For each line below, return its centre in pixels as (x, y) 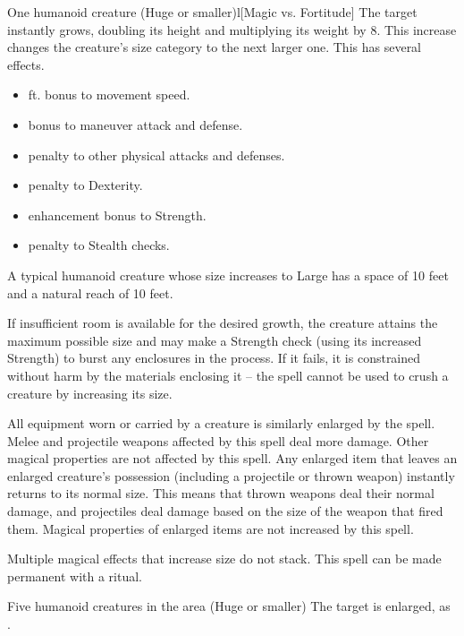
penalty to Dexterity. (85, 185)
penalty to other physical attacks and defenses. (156, 155)
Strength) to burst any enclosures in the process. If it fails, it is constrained (214, 358)
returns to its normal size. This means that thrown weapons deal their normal (221, 493)
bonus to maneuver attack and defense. (135, 124)
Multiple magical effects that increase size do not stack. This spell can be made (224, 559)
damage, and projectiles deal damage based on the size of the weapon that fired (225, 511)
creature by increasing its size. (90, 393)
